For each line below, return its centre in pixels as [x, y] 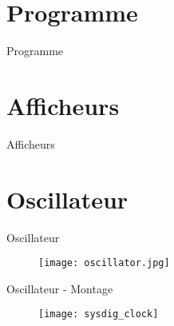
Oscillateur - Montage [60, 288]
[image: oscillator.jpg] [104, 263]
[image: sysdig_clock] [99, 314]
